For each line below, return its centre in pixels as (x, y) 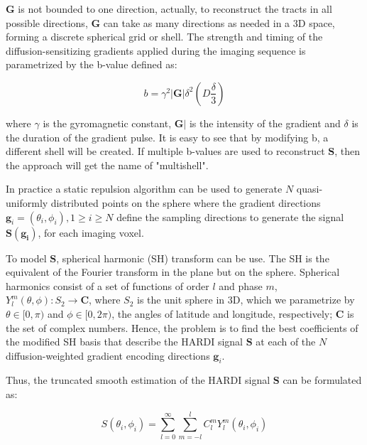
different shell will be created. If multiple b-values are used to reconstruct (165, 151)
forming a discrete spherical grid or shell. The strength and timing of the (164, 37)
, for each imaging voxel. (91, 232)
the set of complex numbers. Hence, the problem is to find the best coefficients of (182, 327)
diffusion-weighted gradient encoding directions (108, 355)
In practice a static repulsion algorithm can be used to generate (144, 189)
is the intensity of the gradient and (265, 123)
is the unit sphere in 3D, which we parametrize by (246, 300)
